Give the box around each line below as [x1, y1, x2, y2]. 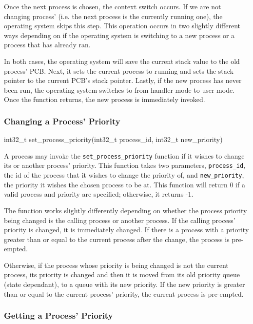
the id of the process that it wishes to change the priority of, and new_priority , [4, 170, 244, 180]
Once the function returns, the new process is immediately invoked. [4, 94, 205, 104]
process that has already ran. [4, 40, 91, 50]
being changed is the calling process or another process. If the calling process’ [4, 215, 235, 225]
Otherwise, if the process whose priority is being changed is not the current [4, 260, 229, 270]
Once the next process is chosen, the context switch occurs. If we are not [4, 1, 221, 11]
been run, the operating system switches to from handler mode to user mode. [4, 84, 235, 95]
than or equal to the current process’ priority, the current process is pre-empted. [4, 288, 244, 299]
